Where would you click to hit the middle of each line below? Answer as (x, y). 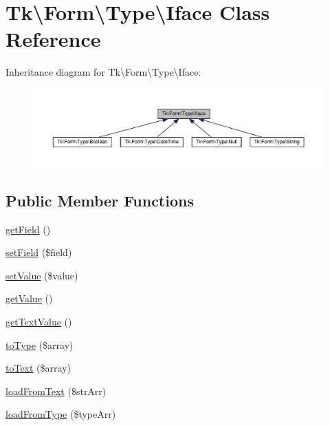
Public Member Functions (100, 200)
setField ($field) (39, 252)
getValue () (29, 298)
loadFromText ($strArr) (56, 391)
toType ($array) (40, 344)
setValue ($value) (42, 275)
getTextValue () (39, 321)
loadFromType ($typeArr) (61, 414)
